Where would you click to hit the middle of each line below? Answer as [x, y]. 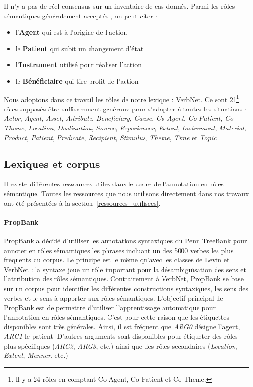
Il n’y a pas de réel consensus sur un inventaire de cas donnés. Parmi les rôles [119, 6]
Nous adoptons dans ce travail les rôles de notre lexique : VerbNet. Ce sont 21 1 [122, 98]
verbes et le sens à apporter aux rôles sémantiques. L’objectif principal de [114, 298]
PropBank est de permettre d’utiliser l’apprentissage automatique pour [110, 307]
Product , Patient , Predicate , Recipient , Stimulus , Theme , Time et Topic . [111, 137]
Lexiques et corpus [52, 163]
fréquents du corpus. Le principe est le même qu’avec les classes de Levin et [117, 260]
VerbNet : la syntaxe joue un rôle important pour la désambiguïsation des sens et [125, 269]
